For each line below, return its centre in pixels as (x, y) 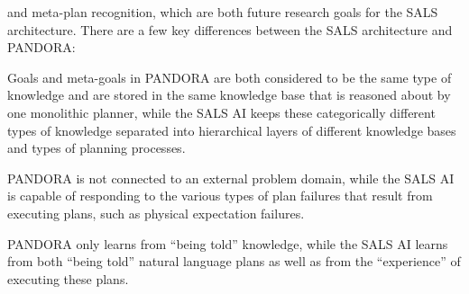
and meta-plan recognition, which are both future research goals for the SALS (223, 12)
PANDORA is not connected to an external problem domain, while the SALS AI (231, 178)
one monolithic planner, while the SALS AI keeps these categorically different (221, 112)
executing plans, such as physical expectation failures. (156, 213)
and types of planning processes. (97, 148)
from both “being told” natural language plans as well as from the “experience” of (234, 261)
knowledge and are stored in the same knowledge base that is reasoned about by (229, 95)
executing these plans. (68, 278)
